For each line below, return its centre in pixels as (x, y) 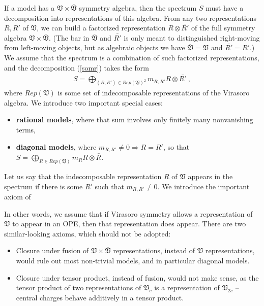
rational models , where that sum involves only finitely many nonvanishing (135, 120)
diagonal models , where (56, 146)
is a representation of (187, 287)
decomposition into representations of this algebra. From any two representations (130, 18)
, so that (176, 146)
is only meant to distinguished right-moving (192, 37)
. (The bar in (69, 37)
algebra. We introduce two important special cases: (83, 102)
